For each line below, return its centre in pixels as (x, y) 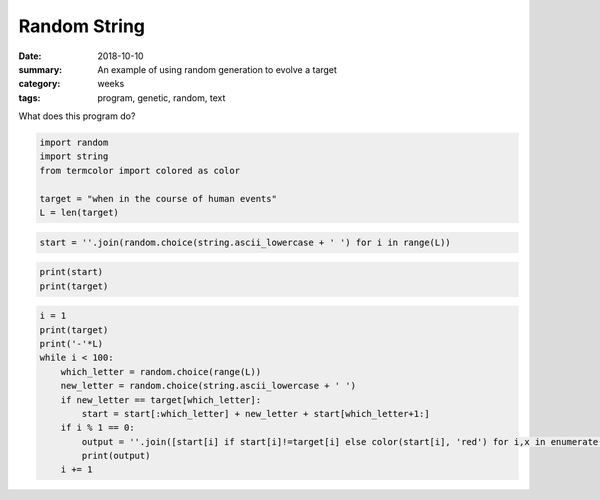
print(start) (71, 272)
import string (74, 156)
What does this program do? (77, 116)
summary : (40, 69)
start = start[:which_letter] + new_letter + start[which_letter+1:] (255, 413)
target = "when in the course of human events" (158, 198)
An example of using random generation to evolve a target (217, 69)
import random (74, 143)
